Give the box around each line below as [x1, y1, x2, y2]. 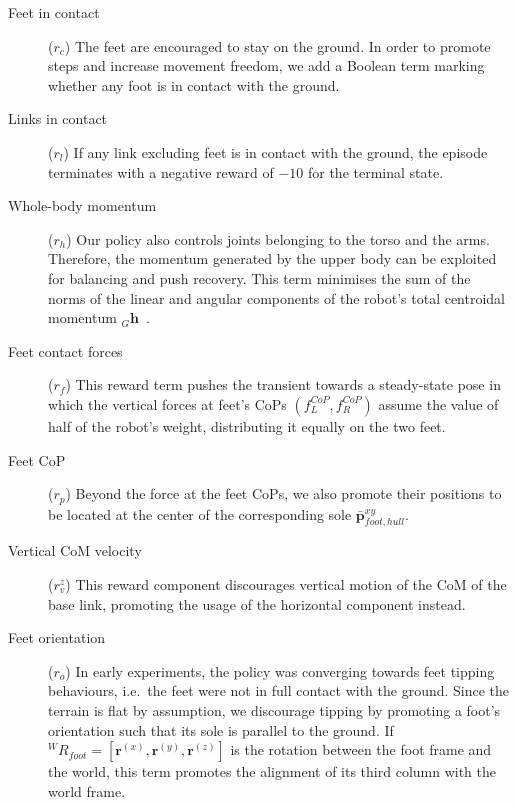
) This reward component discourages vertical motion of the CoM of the [65, 573, 507, 594]
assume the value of [378, 393, 499, 414]
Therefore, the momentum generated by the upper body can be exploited [48, 248, 497, 269]
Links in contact [8, 108, 108, 129]
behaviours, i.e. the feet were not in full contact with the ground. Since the [48, 680, 510, 701]
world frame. [48, 780, 126, 801]
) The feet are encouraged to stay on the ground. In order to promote [64, 35, 491, 56]
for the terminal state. [307, 161, 444, 182]
